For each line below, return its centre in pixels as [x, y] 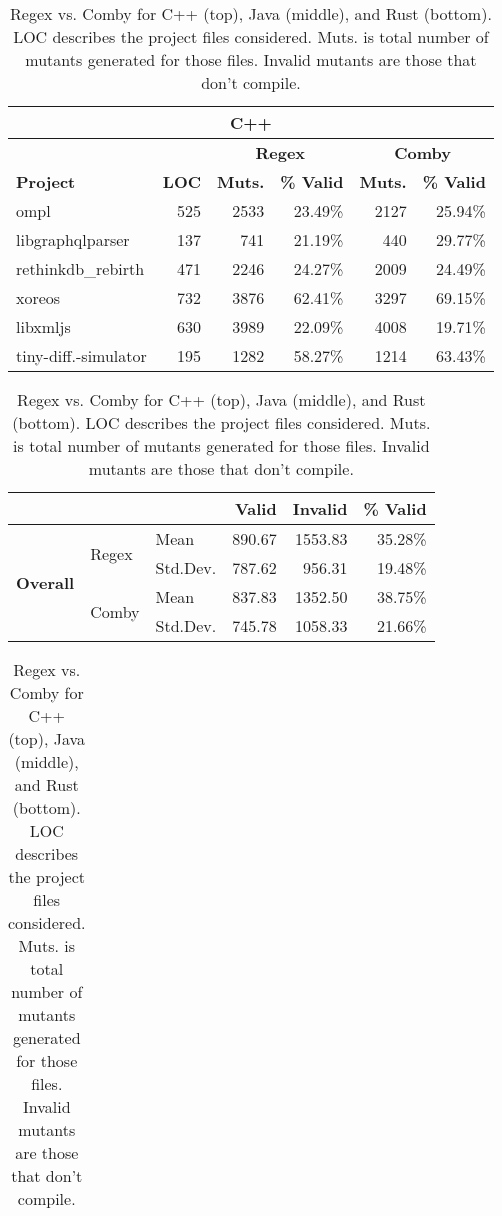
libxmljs [43, 326]
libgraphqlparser [73, 239]
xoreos [38, 297]
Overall [45, 582]
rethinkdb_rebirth [80, 268]
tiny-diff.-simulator [81, 355]
